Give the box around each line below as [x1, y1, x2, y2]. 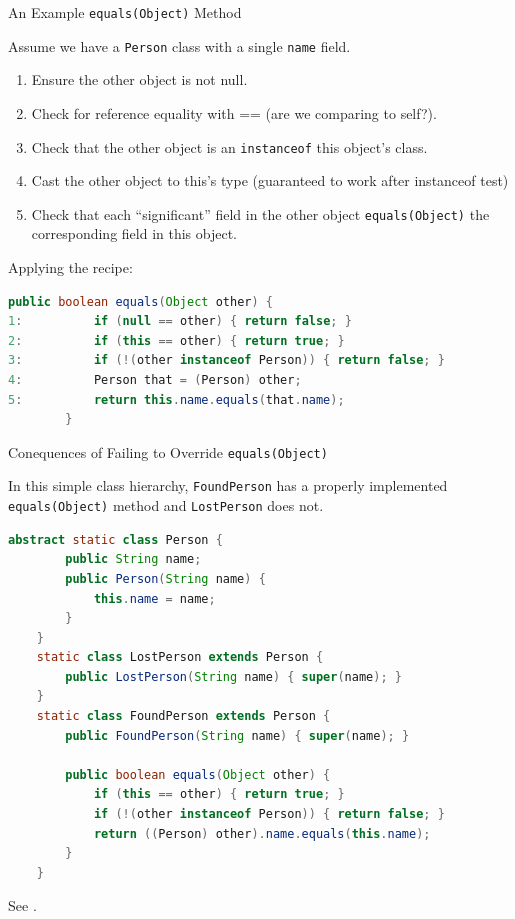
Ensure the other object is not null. [31, 69, 248, 90]
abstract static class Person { [8, 532, 223, 547]
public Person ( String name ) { [65, 571, 266, 586]
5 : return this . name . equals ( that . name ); [8, 392, 345, 407]
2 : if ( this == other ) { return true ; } [8, 333, 345, 348]
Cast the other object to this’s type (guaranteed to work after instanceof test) [31, 170, 509, 191]
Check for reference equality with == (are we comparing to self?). [31, 102, 437, 123]
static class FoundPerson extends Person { [36, 709, 331, 724]
